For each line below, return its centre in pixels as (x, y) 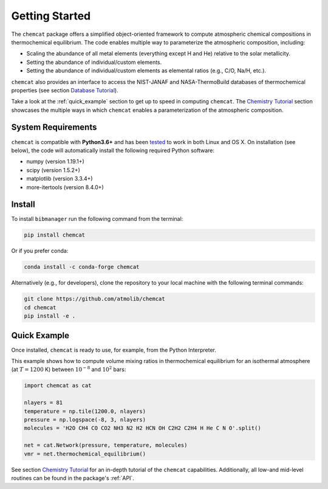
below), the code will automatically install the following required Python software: (113, 150)
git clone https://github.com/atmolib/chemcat (94, 299)
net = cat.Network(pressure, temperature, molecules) (106, 445)
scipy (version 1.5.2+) (53, 170)
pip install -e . (50, 316)
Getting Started (51, 16)
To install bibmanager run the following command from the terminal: (97, 219)
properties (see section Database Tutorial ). (65, 90)
